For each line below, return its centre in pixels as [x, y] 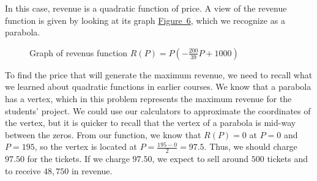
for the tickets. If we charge [78, 159]
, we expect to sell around [200, 159]
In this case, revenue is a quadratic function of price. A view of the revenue [146, 8]
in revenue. [92, 170]
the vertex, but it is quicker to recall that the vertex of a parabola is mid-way [151, 123]
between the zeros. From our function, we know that [103, 134]
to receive [23, 170]
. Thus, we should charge [251, 146]
